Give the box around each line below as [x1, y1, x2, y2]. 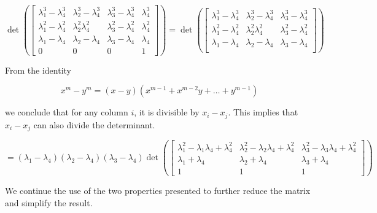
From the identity [5, 63, 71, 76]
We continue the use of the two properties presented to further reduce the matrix [5, 184, 311, 197]
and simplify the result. [5, 196, 93, 209]
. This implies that [228, 106, 298, 118]
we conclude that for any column [5, 106, 128, 118]
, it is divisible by [134, 106, 200, 118]
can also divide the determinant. [33, 118, 155, 131]
